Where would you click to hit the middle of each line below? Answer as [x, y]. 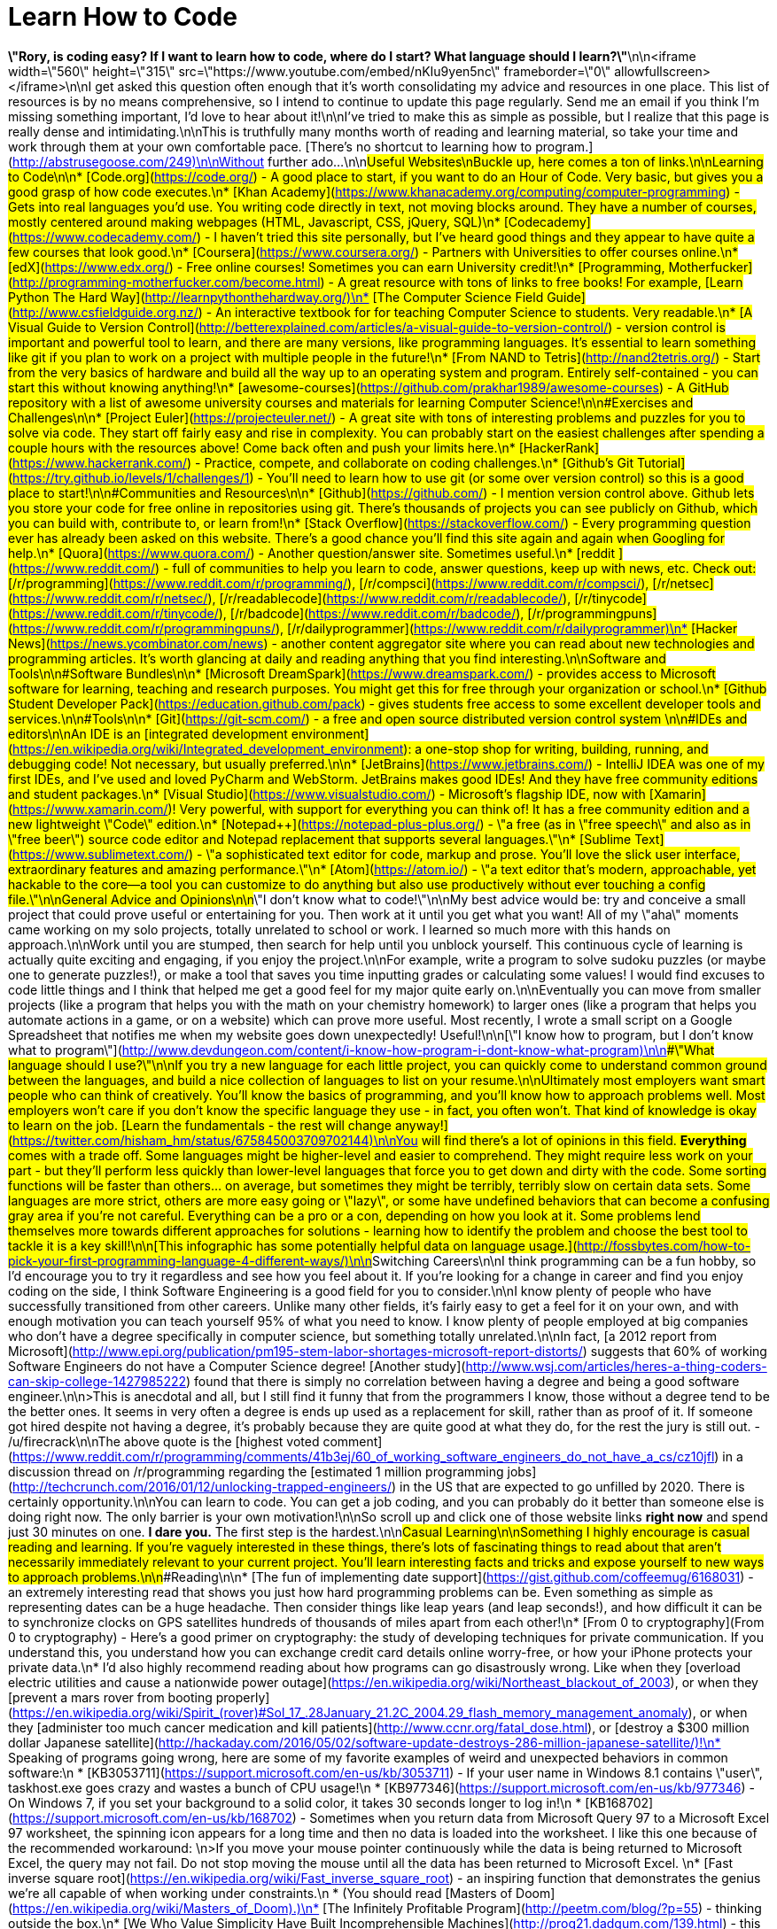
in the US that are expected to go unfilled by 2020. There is [572, 1486]
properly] [243, 1697]
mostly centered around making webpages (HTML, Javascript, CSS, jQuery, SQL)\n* [254, 221]
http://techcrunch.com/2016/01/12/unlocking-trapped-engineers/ [202, 1486]
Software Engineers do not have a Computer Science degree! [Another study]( [237, 1366]
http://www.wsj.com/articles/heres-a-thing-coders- [616, 1366]
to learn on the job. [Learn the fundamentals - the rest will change [200, 1125]
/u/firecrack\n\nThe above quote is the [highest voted [164, 1441]
